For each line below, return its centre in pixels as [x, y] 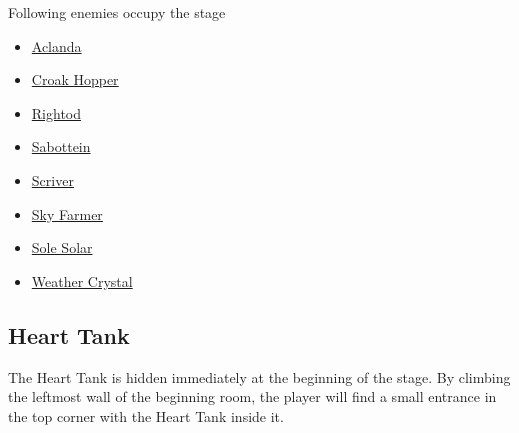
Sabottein [61, 146]
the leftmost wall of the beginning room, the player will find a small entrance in [252, 396]
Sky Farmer [67, 213]
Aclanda [56, 45]
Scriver [52, 179]
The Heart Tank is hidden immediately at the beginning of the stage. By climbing [259, 376]
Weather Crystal [82, 280]
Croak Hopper [75, 79]
